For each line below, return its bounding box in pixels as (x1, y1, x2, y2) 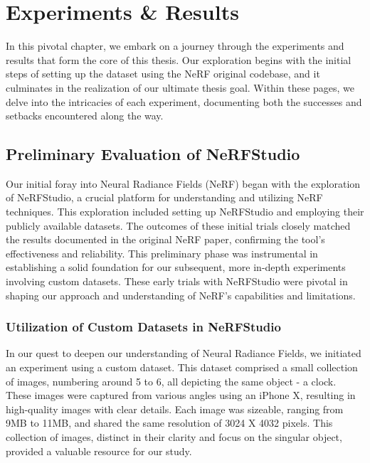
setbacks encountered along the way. (6, 108, 164, 123)
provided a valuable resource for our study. (6, 443, 192, 458)
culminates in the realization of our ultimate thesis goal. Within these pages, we (6, 80, 355, 95)
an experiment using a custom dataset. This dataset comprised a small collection (6, 360, 358, 375)
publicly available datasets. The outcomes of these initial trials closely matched (6, 218, 351, 233)
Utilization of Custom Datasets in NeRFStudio (6, 318, 281, 336)
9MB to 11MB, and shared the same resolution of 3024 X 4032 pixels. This (6, 415, 333, 430)
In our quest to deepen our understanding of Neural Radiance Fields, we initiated (6, 346, 361, 361)
